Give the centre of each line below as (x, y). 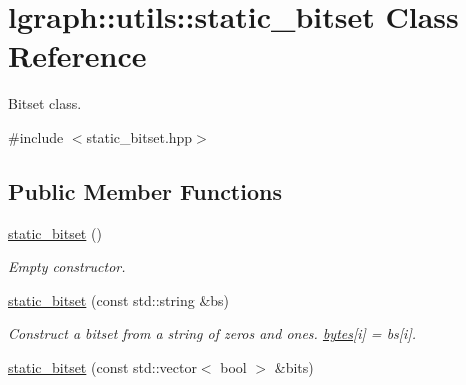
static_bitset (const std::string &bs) (119, 299)
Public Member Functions (145, 190)
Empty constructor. (67, 266)
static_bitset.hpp (139, 136)
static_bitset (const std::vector (102, 367)
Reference (77, 55)
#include (36, 136)
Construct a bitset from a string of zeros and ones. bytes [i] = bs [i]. (212, 333)
